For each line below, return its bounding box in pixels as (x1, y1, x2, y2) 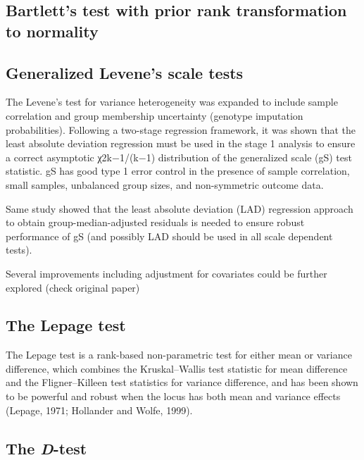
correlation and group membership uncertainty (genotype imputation (6, 108, 303, 123)
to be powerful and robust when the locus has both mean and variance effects (6, 389, 341, 404)
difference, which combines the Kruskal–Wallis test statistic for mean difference (6, 361, 348, 375)
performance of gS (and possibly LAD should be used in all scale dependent (6, 228, 333, 243)
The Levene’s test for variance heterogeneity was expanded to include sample (6, 94, 338, 109)
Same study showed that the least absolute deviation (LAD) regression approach (6, 201, 353, 216)
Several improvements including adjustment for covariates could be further (6, 266, 327, 280)
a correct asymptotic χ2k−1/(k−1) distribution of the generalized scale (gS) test (6, 149, 352, 164)
